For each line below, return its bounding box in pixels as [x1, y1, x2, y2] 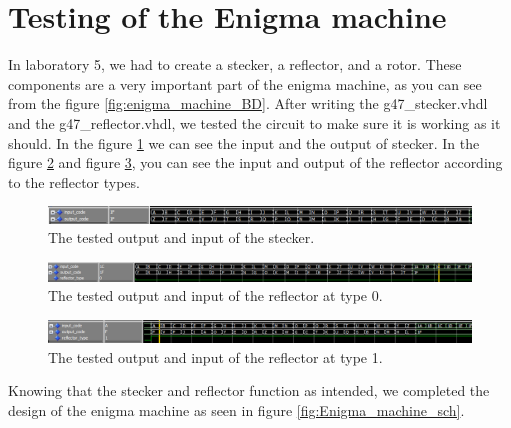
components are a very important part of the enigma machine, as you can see [8, 73, 482, 94]
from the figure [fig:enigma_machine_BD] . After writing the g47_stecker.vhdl [8, 93, 488, 114]
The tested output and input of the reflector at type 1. [48, 346, 383, 367]
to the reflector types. [8, 171, 140, 192]
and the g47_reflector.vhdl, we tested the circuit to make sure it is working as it [8, 112, 501, 133]
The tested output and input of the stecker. [48, 227, 315, 248]
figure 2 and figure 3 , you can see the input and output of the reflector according [8, 152, 503, 173]
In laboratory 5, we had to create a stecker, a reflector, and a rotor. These [8, 54, 462, 75]
